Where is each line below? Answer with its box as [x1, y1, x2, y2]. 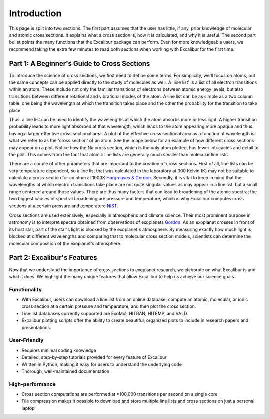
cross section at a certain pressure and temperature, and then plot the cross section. [21, 303, 196, 309]
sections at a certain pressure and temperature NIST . [9, 203, 118, 209]
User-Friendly [9, 337, 44, 344]
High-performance [9, 381, 56, 388]
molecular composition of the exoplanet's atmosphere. [9, 240, 122, 246]
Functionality [9, 286, 42, 293]
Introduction [9, 8, 62, 19]
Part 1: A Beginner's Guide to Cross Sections [9, 59, 150, 68]
